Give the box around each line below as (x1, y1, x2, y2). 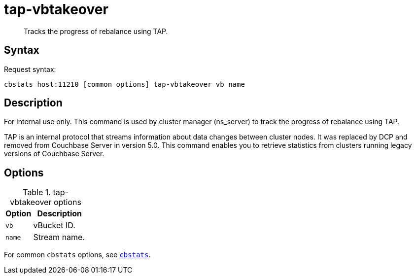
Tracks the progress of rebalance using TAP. (24, 27, 168, 35)
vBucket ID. (33, 220, 75, 231)
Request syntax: (4, 65, 56, 73)
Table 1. (23, 187, 51, 198)
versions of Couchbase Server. (4, 149, 104, 158)
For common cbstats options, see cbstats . (4, 250, 151, 259)
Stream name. (33, 232, 85, 243)
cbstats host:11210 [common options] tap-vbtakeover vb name (4, 80, 245, 88)
